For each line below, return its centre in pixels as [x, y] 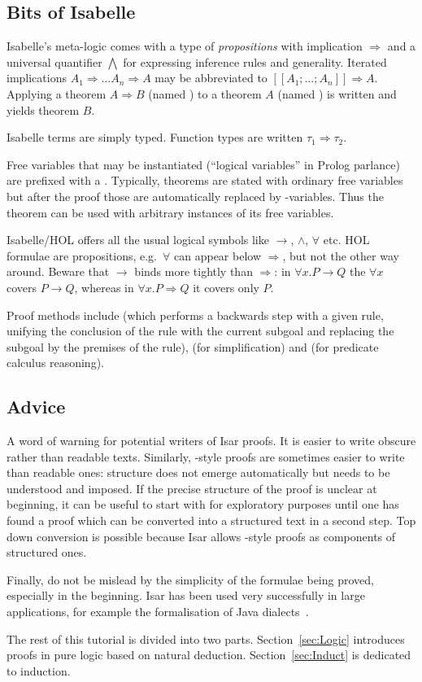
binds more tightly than [194, 271]
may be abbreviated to [211, 78]
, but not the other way [341, 255]
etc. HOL [346, 240]
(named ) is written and [337, 93]
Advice [36, 407]
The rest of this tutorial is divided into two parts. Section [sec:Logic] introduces [206, 638]
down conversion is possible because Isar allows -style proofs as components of [201, 536]
